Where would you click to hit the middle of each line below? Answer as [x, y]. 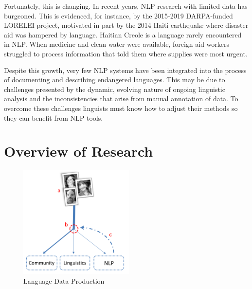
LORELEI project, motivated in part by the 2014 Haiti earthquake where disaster [126, 25]
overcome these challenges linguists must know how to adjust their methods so [121, 108]
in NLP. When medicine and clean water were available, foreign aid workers [117, 44]
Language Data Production [64, 280]
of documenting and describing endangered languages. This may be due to [115, 80]
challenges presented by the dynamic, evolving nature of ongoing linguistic [115, 89]
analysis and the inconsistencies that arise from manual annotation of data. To [121, 99]
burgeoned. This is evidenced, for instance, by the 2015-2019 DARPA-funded [118, 15]
